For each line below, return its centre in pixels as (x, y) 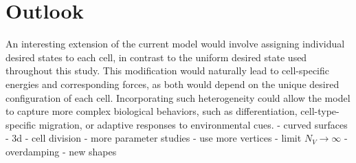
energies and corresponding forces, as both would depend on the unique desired (173, 84)
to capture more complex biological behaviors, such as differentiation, (152, 111)
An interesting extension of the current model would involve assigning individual (175, 44)
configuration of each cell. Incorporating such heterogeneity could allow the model (178, 97)
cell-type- (320, 111)
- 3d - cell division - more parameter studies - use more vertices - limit (154, 138)
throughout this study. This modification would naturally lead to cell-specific (168, 70)
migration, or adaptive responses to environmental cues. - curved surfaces (193, 124)
